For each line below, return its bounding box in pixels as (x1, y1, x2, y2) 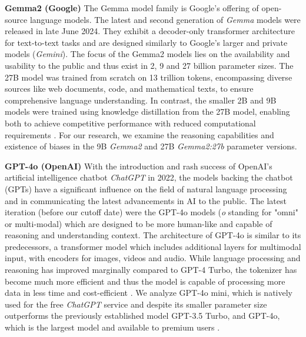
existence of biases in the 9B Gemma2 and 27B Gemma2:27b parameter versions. (5, 140, 297, 152)
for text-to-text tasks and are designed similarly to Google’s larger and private (5, 36, 288, 48)
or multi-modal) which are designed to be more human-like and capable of (5, 217, 272, 229)
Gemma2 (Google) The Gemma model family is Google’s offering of (5, 2, 259, 14)
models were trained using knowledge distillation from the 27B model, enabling (5, 105, 290, 118)
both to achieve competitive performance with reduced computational (5, 116, 256, 129)
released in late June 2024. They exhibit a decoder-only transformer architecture (5, 25, 295, 37)
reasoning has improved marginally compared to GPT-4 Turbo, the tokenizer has (5, 263, 297, 276)
